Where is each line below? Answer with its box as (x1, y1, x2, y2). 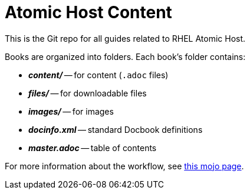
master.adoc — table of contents (28, 142, 157, 153)
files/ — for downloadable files (28, 88, 147, 98)
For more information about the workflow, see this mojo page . (5, 160, 244, 171)
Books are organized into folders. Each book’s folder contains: (5, 51, 246, 62)
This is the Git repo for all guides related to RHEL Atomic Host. (5, 33, 246, 44)
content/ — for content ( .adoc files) (28, 69, 169, 80)
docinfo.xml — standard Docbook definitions (28, 124, 203, 135)
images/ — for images (28, 106, 114, 116)
